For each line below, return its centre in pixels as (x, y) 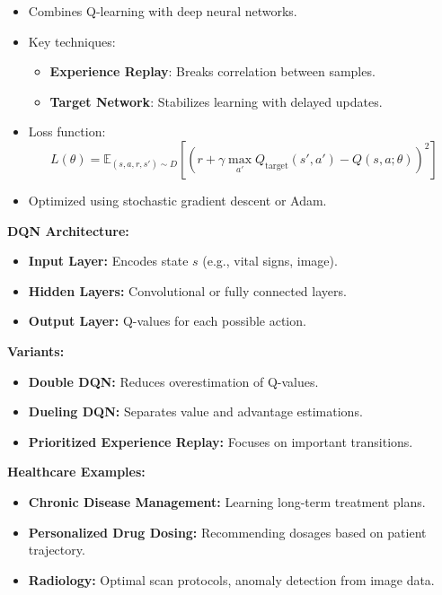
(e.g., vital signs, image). (270, 261)
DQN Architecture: (68, 230)
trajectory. (57, 550)
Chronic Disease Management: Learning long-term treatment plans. (227, 501)
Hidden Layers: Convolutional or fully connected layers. (187, 290)
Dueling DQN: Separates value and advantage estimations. (195, 411)
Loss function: (67, 131)
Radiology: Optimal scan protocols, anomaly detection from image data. (231, 579)
